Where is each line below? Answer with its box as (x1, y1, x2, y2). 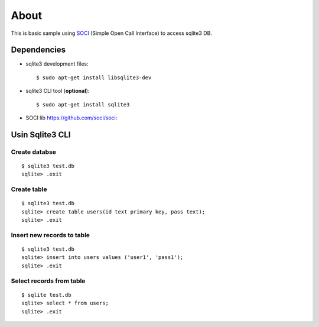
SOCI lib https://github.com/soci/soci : (25, 114, 118, 121)
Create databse (11, 148, 56, 156)
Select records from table (11, 277, 86, 285)
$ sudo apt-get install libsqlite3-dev (36, 74, 152, 81)
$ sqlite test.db (21, 292, 71, 298)
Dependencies (11, 45, 66, 55)
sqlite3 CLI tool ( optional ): (25, 88, 90, 95)
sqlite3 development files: (25, 60, 89, 67)
